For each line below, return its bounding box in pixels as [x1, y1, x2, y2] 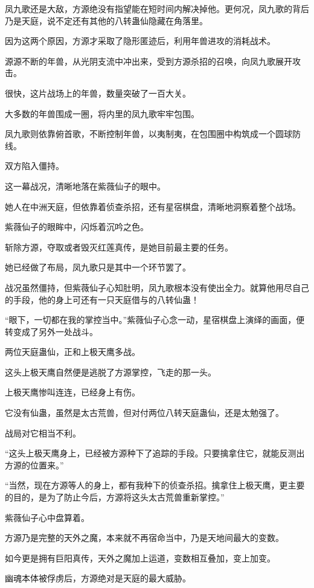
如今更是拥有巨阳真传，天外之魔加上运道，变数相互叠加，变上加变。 [5, 551, 275, 564]
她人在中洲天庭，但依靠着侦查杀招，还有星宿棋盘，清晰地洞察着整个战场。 [5, 200, 301, 213]
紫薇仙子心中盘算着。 [5, 511, 89, 523]
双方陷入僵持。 [5, 159, 64, 172]
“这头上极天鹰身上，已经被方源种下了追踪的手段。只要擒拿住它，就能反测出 [5, 447, 305, 459]
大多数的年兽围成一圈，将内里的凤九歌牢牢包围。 [5, 107, 199, 120]
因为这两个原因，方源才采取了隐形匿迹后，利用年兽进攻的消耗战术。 [5, 34, 275, 47]
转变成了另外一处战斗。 [5, 325, 98, 337]
